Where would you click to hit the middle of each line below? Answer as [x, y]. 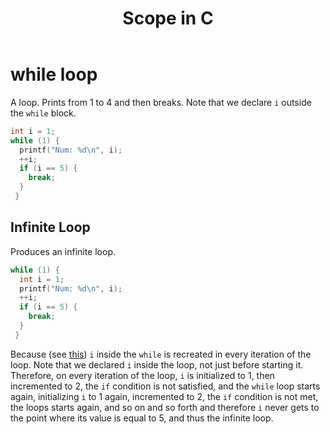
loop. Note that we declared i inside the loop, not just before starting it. [157, 364]
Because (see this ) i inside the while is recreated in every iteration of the [161, 354]
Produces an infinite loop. [63, 251]
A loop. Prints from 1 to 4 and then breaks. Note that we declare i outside [161, 102]
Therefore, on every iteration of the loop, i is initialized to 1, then [142, 375]
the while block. [43, 113]
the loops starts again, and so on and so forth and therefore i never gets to [165, 407]
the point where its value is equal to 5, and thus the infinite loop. [142, 418]
